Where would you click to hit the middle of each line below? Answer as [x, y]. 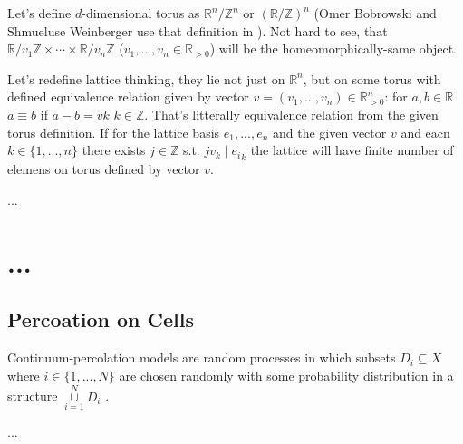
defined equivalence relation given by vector [128, 97]
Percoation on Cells [101, 319]
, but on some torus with [372, 78]
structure [33, 396]
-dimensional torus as [141, 13]
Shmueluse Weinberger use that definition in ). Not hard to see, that [198, 30]
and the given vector [329, 132]
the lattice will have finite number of [352, 150]
